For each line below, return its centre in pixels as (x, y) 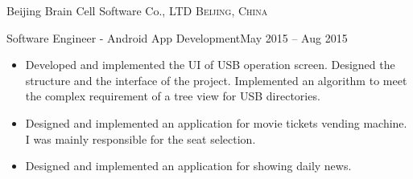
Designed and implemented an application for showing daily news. (188, 166)
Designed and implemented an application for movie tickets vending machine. (216, 122)
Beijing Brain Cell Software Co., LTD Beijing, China (137, 10)
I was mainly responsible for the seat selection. (140, 138)
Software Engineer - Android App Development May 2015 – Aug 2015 (177, 37)
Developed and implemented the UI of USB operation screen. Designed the (210, 65)
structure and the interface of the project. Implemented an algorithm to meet (216, 80)
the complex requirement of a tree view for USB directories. (173, 96)
